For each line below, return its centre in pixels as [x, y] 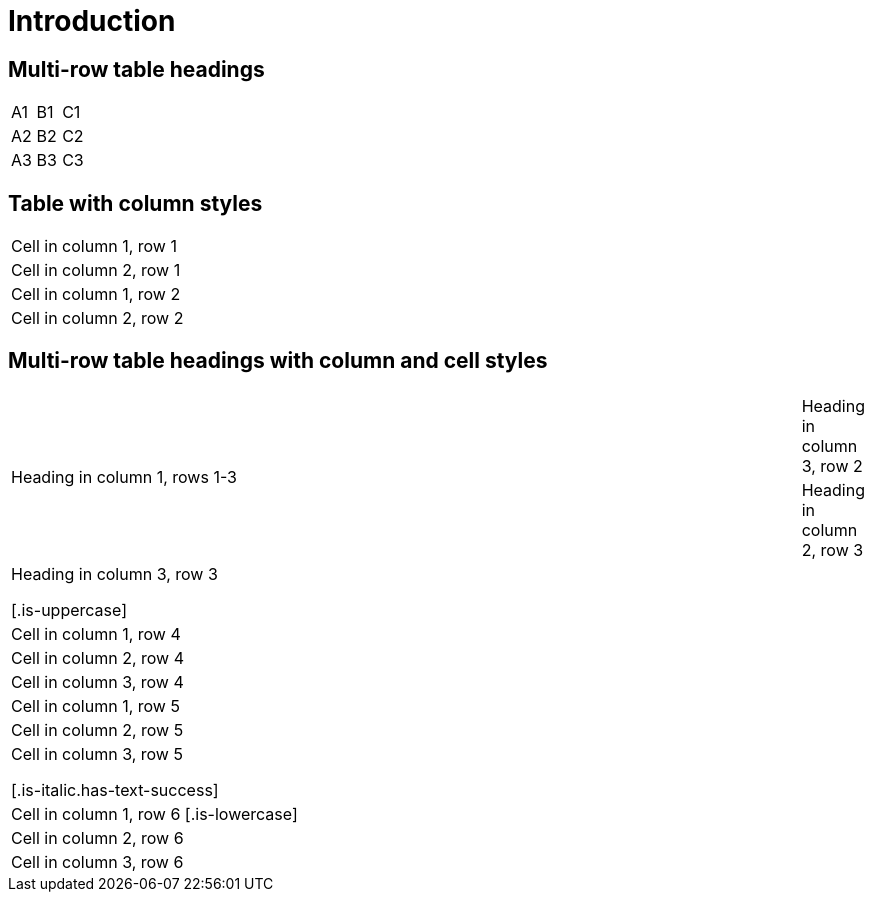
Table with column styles [135, 203]
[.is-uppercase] [69, 609]
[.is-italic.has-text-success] [115, 789]
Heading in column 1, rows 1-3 [124, 476]
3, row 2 [832, 465]
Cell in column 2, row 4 [97, 657]
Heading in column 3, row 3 [114, 573]
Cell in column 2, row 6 [97, 837]
